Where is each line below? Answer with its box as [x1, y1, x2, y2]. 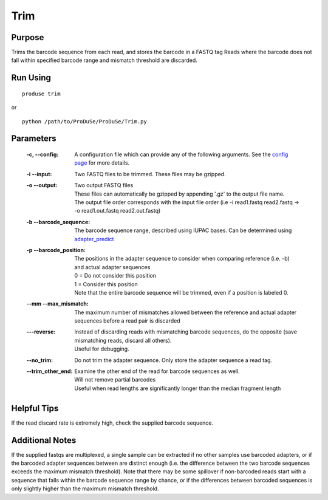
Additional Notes [11, 435, 77, 445]
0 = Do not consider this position [74, 272, 156, 279]
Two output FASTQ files [74, 182, 134, 189]
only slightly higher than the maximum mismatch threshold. [11, 485, 159, 492]
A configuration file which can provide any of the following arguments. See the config [74, 151, 289, 158]
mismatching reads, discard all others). [74, 337, 172, 344]
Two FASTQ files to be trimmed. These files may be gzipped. [74, 170, 226, 177]
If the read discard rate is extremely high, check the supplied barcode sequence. [11, 419, 214, 426]
